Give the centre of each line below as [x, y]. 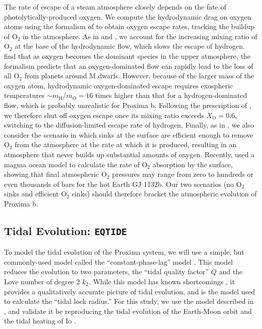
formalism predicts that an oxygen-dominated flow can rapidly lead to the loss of [129, 66]
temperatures [24, 95]
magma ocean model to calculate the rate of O [76, 164]
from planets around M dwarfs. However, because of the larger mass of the [139, 76]
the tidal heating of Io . [40, 321]
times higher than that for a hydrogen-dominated [171, 95]
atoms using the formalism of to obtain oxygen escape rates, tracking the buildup [129, 26]
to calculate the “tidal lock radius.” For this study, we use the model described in [129, 301]
